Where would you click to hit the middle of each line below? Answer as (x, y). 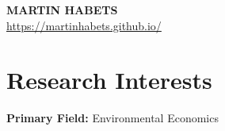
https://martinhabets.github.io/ (84, 25)
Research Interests (109, 80)
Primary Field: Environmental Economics (113, 118)
